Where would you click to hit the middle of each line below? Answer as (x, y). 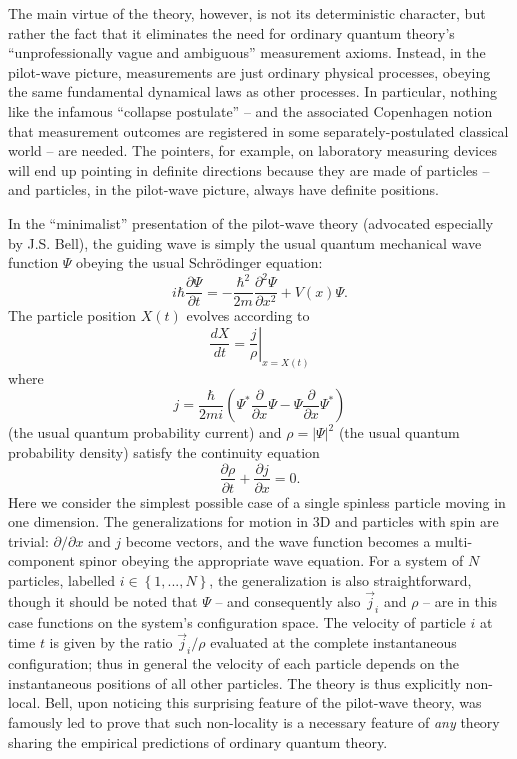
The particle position (72, 315)
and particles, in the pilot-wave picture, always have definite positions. (223, 189)
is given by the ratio (111, 642)
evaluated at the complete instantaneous (333, 642)
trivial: (28, 540)
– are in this (460, 600)
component (41, 560)
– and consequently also (288, 600)
